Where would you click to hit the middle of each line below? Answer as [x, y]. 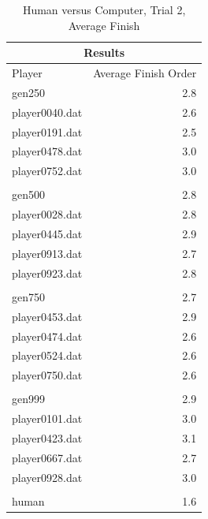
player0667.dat [47, 457]
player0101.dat [47, 418]
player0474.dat [47, 336]
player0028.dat [47, 214]
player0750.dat [47, 375]
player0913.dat [47, 253]
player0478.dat [47, 151]
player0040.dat [47, 112]
